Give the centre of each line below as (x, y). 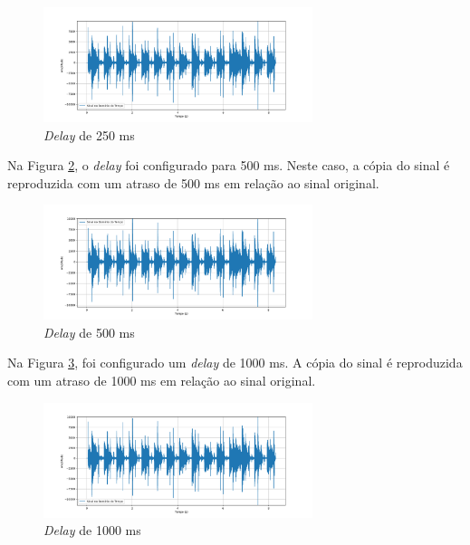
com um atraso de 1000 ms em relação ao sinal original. (162, 381)
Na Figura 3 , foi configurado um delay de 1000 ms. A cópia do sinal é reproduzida (235, 363)
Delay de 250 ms (89, 134)
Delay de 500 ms (89, 332)
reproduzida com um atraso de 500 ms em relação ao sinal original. (193, 182)
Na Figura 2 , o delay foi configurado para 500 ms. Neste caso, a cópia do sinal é (229, 165)
